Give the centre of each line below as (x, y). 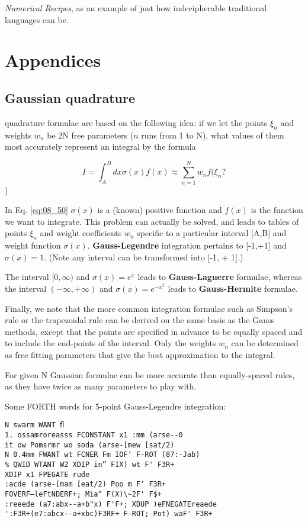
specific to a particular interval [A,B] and (212, 233)
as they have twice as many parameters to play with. (101, 386)
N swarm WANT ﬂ (35, 425)
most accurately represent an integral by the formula (100, 146)
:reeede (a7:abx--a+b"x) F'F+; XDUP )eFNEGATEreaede (111, 504)
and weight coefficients (81, 233)
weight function (33, 245)
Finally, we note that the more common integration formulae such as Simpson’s (149, 308)
